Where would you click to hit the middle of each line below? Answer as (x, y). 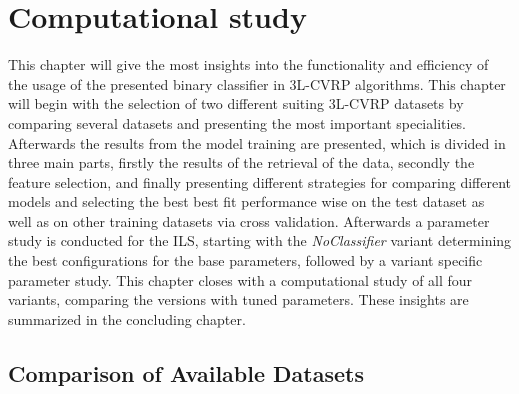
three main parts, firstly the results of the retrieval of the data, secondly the (241, 162)
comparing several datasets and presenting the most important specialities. (237, 122)
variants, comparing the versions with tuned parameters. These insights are (238, 299)
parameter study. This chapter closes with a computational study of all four (240, 279)
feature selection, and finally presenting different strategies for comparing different (260, 181)
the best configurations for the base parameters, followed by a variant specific (245, 260)
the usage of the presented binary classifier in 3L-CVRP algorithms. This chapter (257, 83)
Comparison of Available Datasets (186, 372)
